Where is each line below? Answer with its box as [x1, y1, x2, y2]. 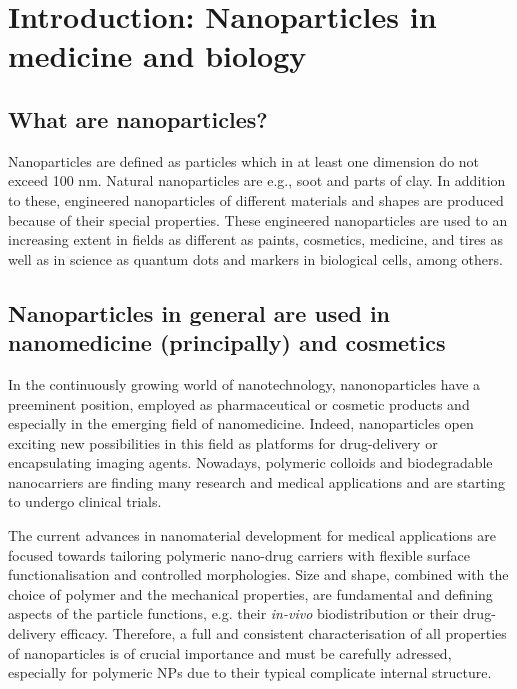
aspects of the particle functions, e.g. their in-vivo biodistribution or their [8, 603, 459, 624]
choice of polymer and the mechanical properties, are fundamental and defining [8, 583, 493, 604]
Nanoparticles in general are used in [8, 297, 391, 328]
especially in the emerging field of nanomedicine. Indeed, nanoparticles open [8, 413, 474, 434]
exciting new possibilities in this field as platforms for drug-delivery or [8, 432, 438, 453]
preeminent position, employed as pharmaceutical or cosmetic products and [8, 393, 470, 414]
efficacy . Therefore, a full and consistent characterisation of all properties [60, 623, 507, 644]
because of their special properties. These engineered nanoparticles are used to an [8, 209, 508, 230]
